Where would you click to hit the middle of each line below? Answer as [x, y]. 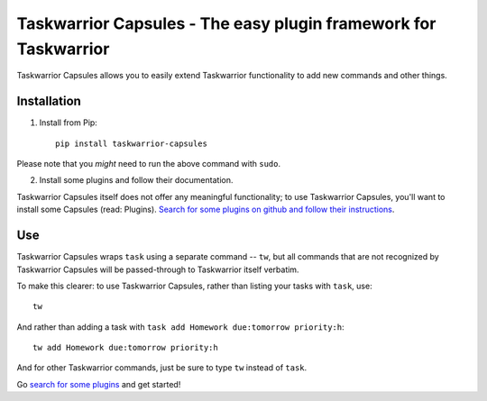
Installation [49, 101]
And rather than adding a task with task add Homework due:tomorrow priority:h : [180, 327]
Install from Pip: [69, 123]
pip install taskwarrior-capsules [131, 143]
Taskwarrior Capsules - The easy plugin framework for [226, 23]
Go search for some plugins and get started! [99, 384]
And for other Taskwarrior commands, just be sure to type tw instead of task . [162, 368]
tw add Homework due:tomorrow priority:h [125, 348]
